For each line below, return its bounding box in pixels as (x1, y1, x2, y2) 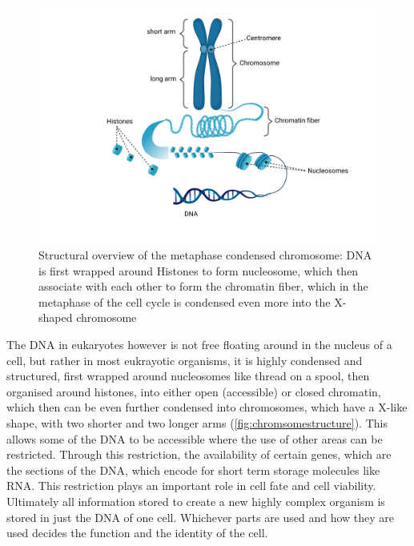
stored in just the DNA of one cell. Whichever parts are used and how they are (6, 508, 395, 525)
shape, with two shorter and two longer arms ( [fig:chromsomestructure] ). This (6, 415, 388, 431)
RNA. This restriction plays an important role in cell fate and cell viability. (6, 477, 376, 494)
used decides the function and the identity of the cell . (6, 524, 268, 541)
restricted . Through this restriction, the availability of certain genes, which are (6, 446, 392, 463)
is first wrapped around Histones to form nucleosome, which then (38, 262, 359, 279)
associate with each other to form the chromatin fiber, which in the (38, 278, 368, 295)
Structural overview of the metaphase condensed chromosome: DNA (38, 247, 372, 263)
